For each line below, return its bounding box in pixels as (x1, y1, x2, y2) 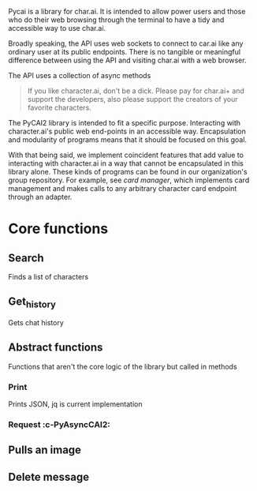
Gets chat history (8, 318, 65, 327)
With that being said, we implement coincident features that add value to (8, 150, 244, 159)
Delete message (8, 470, 90, 484)
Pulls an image (8, 444, 81, 457)
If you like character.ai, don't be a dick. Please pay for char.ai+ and (27, 86, 244, 96)
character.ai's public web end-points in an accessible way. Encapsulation (8, 126, 247, 136)
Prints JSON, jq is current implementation (8, 399, 143, 409)
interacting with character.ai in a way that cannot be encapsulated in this (8, 159, 244, 168)
